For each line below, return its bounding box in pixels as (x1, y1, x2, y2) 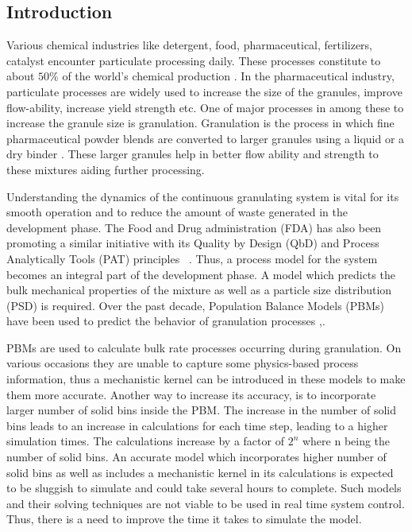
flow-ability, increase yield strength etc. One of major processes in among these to (6, 99, 404, 115)
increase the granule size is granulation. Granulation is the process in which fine (6, 115, 395, 131)
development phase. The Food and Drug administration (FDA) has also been (6, 219, 382, 235)
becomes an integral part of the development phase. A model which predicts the (6, 266, 395, 282)
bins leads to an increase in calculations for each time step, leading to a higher (6, 417, 388, 433)
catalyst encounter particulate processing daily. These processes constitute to (6, 52, 381, 68)
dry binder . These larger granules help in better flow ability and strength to (6, 146, 379, 162)
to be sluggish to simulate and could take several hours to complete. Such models (6, 480, 402, 496)
